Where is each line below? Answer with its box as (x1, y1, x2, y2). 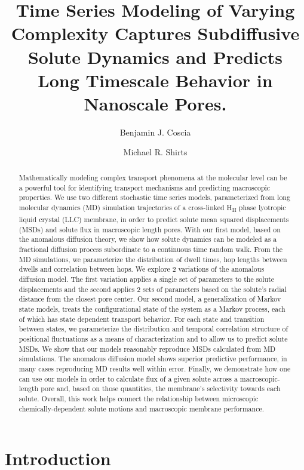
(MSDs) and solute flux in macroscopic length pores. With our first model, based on (19, 224, 281, 234)
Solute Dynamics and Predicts (27, 44, 283, 69)
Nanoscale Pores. (84, 91, 227, 115)
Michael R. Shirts (123, 146, 188, 158)
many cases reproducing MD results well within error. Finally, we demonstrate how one (19, 363, 291, 373)
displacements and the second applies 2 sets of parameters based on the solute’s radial (19, 284, 287, 294)
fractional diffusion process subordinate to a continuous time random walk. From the (19, 244, 283, 254)
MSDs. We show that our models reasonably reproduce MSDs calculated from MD (19, 343, 276, 354)
